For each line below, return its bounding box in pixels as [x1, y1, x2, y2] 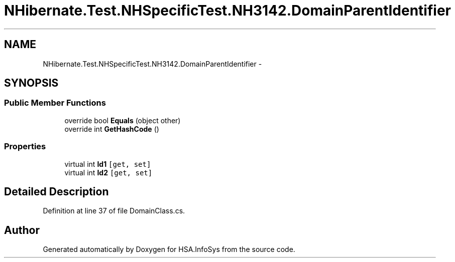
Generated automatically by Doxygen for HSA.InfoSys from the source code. [43, 245, 295, 254]
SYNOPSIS [4, 77, 59, 90]
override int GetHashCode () [64, 124, 159, 133]
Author [4, 223, 40, 236]
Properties [4, 141, 46, 152]
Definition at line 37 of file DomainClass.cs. [43, 206, 185, 215]
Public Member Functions [4, 98, 106, 108]
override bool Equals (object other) [64, 116, 181, 125]
